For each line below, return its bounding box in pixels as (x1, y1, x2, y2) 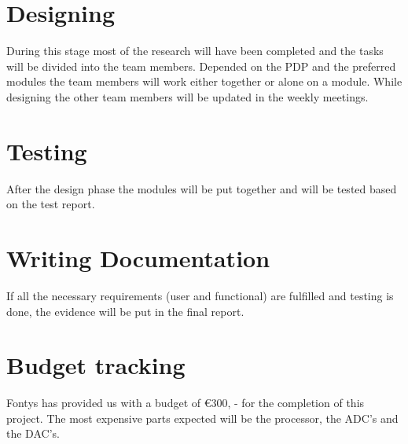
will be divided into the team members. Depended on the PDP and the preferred (6, 57, 396, 74)
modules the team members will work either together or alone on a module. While (6, 73, 402, 90)
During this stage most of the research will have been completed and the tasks (6, 42, 384, 59)
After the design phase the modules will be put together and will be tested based (6, 180, 397, 196)
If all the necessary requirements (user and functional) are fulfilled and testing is (6, 287, 394, 303)
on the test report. (6, 196, 95, 212)
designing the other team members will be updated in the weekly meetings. (6, 88, 369, 105)
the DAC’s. (6, 425, 60, 442)
